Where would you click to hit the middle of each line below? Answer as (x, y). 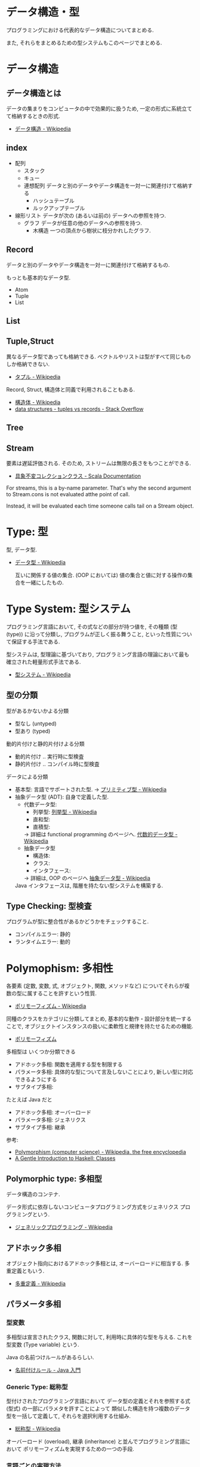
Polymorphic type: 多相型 (54, 1179)
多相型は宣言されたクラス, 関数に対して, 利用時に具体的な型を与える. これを (99, 1337)
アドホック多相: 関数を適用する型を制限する (69, 1064)
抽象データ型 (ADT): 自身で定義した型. (62, 797)
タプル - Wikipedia (38, 376)
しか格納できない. (28, 364)
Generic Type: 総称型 (37, 1387)
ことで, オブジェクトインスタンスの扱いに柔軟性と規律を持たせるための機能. (100, 1026)
